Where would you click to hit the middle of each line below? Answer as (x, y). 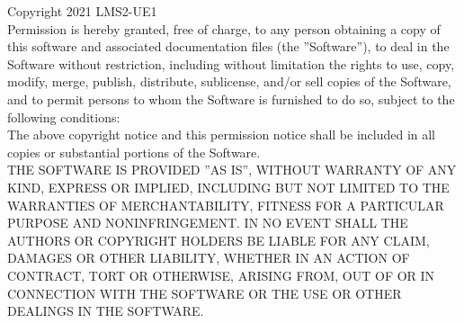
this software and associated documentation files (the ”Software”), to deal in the (228, 46)
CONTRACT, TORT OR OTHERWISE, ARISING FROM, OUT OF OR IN (221, 275)
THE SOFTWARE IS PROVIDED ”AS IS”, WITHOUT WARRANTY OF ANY (232, 170)
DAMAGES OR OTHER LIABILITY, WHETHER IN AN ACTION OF (209, 258)
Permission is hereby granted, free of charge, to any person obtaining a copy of (224, 28)
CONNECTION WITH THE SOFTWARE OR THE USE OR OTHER (205, 293)
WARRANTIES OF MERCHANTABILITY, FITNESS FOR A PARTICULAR (226, 205)
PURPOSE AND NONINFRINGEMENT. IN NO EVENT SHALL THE (208, 223)
